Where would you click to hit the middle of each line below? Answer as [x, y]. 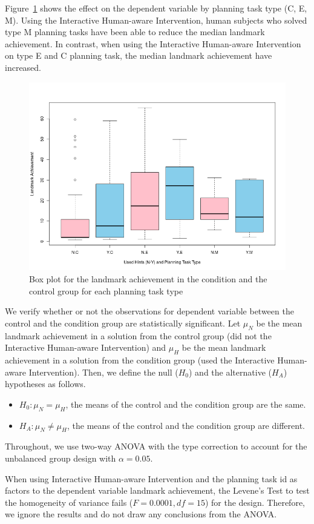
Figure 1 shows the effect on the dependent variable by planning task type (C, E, [156, 8]
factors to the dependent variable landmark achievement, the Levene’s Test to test [157, 490]
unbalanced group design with [61, 458]
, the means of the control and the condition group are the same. [186, 404]
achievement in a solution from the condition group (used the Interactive [140, 360]
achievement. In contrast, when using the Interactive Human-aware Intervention [153, 43]
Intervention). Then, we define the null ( [103, 372]
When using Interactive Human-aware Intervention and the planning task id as [151, 478]
